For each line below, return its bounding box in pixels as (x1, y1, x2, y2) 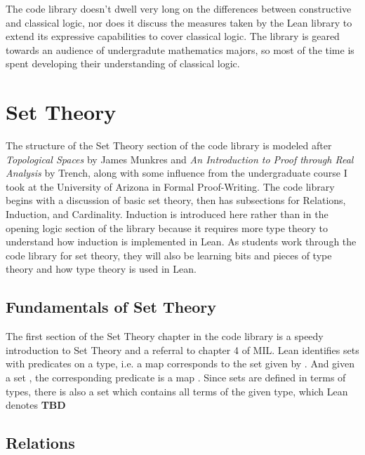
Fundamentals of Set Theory (6, 296, 216, 318)
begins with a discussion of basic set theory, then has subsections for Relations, (6, 193, 346, 208)
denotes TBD (6, 398, 66, 412)
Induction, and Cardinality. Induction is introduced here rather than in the (6, 207, 328, 222)
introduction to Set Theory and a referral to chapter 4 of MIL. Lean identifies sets (6, 342, 359, 357)
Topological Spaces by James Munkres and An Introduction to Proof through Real (6, 151, 354, 166)
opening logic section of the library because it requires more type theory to (6, 220, 328, 235)
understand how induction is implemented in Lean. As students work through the (6, 234, 357, 249)
